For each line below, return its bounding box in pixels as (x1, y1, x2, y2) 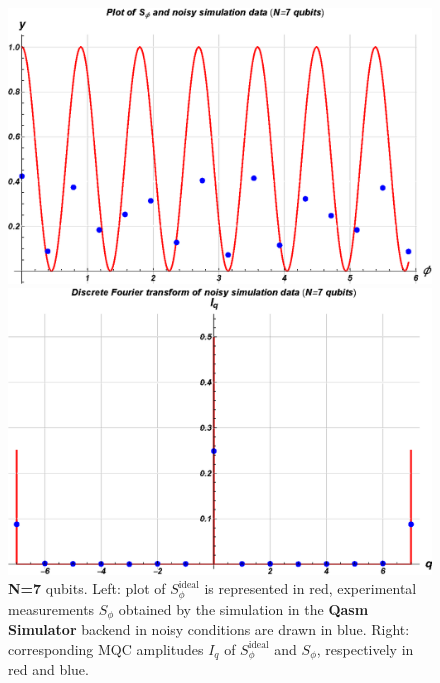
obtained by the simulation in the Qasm (118, 598, 369, 619)
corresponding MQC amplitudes (8, 638, 204, 659)
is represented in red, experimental (204, 578, 417, 599)
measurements (8, 598, 95, 619)
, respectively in (316, 638, 414, 659)
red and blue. (8, 659, 89, 680)
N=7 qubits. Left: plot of (8, 578, 166, 599)
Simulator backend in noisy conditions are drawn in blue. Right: (8, 619, 410, 640)
